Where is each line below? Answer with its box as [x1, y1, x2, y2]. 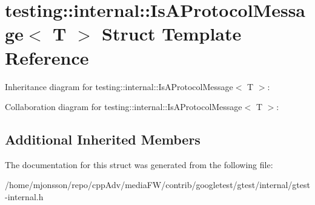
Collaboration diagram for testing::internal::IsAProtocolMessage [5, 100, 242, 113]
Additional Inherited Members [5, 130, 201, 149]
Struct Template [102, 21, 242, 46]
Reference [5, 45, 89, 70]
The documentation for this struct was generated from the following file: [5, 158, 273, 171]
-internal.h [5, 190, 44, 203]
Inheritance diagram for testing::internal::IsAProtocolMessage [5, 80, 233, 93]
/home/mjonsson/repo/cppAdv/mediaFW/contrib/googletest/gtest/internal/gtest [5, 178, 310, 191]
